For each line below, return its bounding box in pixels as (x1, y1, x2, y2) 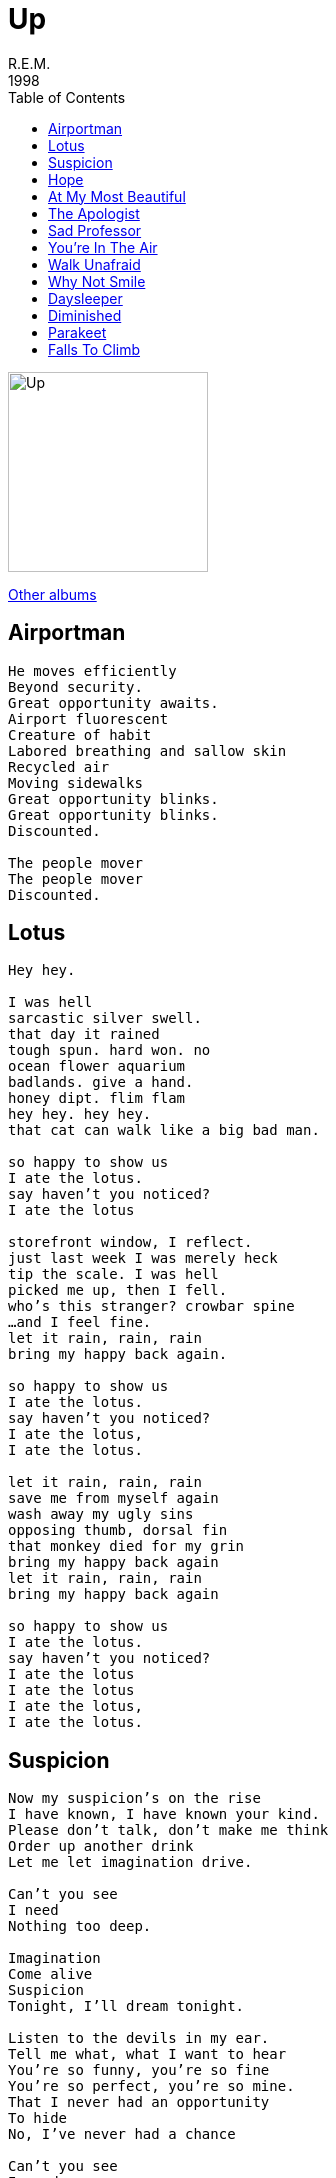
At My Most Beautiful (48, 187, 186, 205)
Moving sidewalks (8, 774, 143, 791)
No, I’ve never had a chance (8, 2126, 236, 2143)
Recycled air (8, 758, 110, 775)
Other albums (8, 585, 97, 603)
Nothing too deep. (8, 1918, 152, 1935)
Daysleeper (48, 289, 123, 307)
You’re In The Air (48, 238, 158, 256)
